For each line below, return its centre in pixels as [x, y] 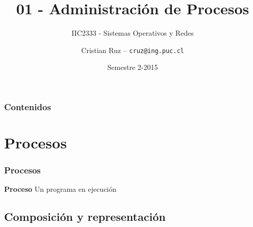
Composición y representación [85, 217]
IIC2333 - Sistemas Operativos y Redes [133, 33]
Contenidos [28, 106]
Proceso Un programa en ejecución [60, 189]
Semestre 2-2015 [133, 67]
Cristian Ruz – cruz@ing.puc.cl [133, 50]
